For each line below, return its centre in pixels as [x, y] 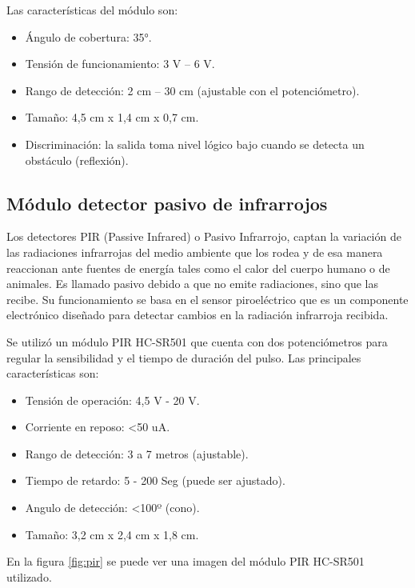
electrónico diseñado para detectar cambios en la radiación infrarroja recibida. [198, 315]
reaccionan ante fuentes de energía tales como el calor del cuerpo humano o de [198, 268]
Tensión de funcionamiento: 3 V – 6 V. [120, 64]
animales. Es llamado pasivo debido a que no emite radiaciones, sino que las [193, 284]
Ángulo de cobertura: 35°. [88, 36]
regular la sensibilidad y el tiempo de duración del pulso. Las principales [184, 357]
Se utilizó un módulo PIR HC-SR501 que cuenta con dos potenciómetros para [197, 341]
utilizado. [29, 576]
